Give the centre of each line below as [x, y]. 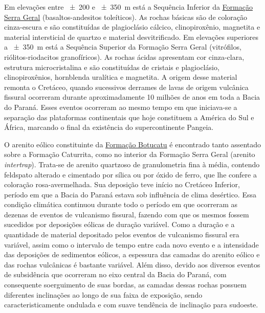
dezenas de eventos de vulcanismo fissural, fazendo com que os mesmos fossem [127, 214]
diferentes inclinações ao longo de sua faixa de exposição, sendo [103, 294]
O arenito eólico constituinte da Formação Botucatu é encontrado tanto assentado [133, 144]
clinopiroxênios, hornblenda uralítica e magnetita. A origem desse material [121, 77]
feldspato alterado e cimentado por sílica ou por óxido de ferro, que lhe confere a [130, 174]
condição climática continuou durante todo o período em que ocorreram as [121, 204]
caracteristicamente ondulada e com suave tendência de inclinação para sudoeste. [131, 305]
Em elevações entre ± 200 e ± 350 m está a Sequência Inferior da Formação [128, 7]
